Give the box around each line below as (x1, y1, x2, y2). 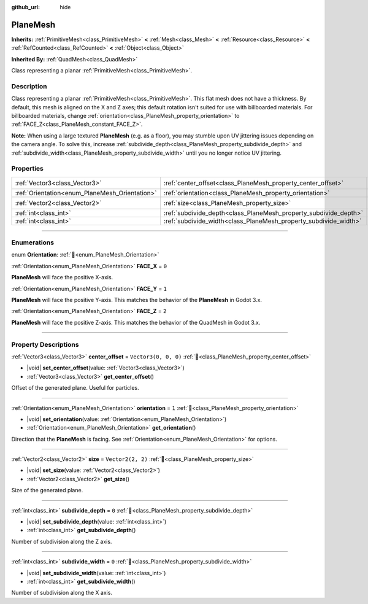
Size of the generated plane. (11, 487, 83, 494)
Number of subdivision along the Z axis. (11, 538, 112, 545)
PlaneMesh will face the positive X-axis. (11, 274, 113, 281)
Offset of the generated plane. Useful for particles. (11, 384, 139, 392)
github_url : (11, 4, 40, 10)
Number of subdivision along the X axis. (11, 589, 113, 597)
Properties (11, 165, 44, 173)
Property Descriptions (11, 340, 79, 349)
